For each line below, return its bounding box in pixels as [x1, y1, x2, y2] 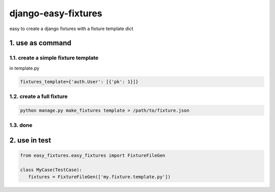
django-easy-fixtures [9, 8, 102, 19]
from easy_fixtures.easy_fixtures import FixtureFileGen [20, 152, 166, 158]
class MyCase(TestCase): [20, 166, 82, 173]
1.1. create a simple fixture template [9, 54, 99, 61]
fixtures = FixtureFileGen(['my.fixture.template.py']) [28, 174, 171, 180]
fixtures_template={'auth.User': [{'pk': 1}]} [20, 79, 139, 84]
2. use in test [9, 136, 51, 145]
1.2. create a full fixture [9, 93, 68, 100]
